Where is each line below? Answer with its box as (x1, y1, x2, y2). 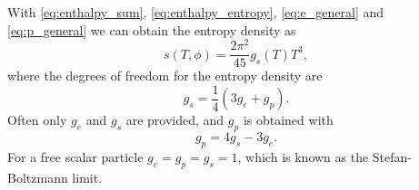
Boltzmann (7, 167, 68, 186)
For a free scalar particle (7, 147, 144, 166)
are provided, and (125, 110, 224, 129)
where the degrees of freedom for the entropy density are (7, 66, 323, 85)
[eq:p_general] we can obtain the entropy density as (7, 20, 296, 39)
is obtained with (243, 110, 334, 129)
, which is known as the (237, 147, 369, 166)
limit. (72, 167, 103, 186)
